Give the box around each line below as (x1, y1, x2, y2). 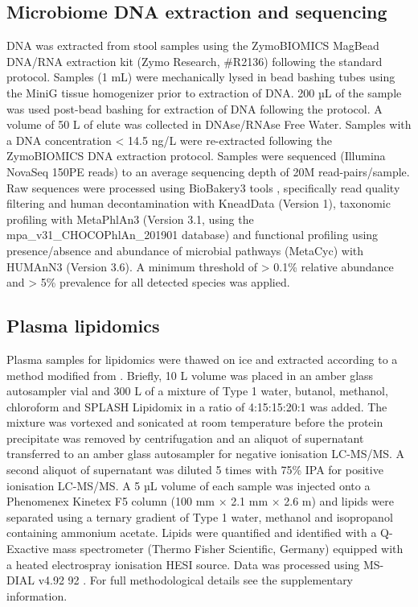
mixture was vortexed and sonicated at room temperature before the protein (6, 414, 383, 431)
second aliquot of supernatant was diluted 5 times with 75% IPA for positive (6, 461, 383, 478)
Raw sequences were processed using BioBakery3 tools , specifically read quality (6, 179, 400, 196)
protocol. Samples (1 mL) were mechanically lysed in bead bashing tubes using (6, 68, 395, 85)
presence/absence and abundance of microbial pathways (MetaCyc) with (6, 242, 364, 258)
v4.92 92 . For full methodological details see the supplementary (38, 572, 354, 588)
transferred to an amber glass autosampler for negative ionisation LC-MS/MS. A (6, 445, 405, 462)
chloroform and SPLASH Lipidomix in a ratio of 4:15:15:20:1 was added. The (6, 398, 387, 415)
